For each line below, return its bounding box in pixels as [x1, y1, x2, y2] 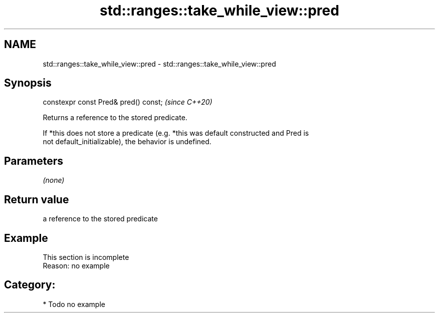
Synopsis [4, 77, 52, 90]
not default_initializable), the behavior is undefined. [43, 137, 211, 146]
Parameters [4, 154, 63, 167]
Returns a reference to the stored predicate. [43, 113, 187, 122]
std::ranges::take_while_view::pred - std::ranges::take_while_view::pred [43, 59, 276, 68]
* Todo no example [43, 299, 105, 308]
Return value [4, 193, 69, 206]
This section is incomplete [43, 252, 129, 261]
